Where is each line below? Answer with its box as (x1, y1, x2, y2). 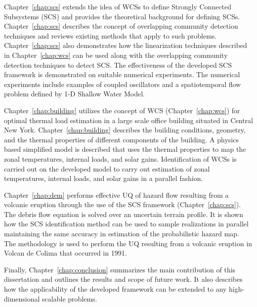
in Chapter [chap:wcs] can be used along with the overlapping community (4, 49, 228, 60)
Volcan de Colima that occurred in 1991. (4, 248, 127, 258)
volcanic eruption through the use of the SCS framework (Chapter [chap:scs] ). (4, 199, 241, 210)
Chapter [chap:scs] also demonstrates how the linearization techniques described (4, 40, 247, 50)
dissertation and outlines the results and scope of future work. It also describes (4, 274, 243, 284)
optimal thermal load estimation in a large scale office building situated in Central (4, 115, 253, 125)
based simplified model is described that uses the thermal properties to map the (4, 144, 246, 154)
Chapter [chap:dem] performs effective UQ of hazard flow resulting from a (4, 189, 229, 200)
